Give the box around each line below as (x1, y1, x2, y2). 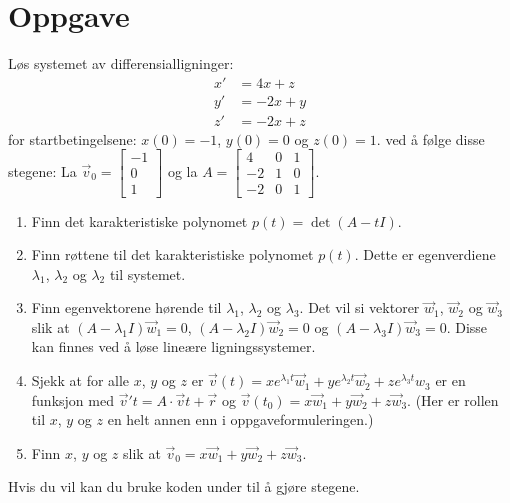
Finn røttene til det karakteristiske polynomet (31, 244, 314, 265)
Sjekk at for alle (31, 370, 130, 391)
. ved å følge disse (376, 128, 485, 149)
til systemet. (109, 263, 186, 284)
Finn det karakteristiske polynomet (31, 210, 248, 231)
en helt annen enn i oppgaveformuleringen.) (107, 409, 374, 430)
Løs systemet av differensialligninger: (8, 53, 234, 74)
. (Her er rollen (407, 389, 499, 410)
